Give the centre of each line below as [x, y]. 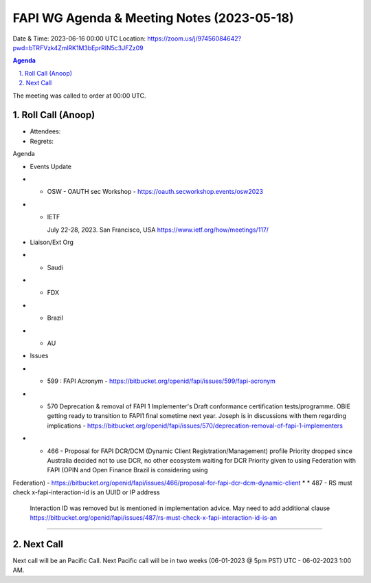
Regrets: [42, 141]
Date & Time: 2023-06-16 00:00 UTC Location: [79, 38]
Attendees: [45, 131]
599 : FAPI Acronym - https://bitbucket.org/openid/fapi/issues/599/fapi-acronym [161, 381]
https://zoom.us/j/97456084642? [194, 38]
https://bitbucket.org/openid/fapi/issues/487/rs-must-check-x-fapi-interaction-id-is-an [154, 517]
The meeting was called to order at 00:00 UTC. [79, 96]
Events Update [51, 166]
